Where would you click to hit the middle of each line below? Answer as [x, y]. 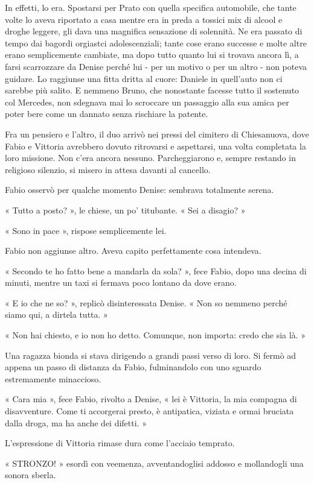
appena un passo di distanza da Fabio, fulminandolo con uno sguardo [133, 367]
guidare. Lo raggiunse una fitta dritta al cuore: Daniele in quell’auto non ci [144, 78]
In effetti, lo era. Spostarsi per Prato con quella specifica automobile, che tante [151, 7]
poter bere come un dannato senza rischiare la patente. [107, 114]
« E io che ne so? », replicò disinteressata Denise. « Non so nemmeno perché [146, 302]
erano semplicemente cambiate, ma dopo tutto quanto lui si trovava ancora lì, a [152, 55]
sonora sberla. [30, 475]
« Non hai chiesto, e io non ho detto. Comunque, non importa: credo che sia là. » [155, 335]
